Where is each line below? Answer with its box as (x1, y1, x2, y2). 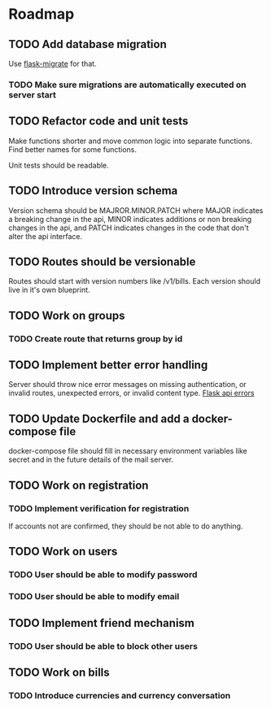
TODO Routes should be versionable (8, 254, 196, 268)
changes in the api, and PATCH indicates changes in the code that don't (8, 223, 249, 233)
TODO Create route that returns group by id (8, 333, 183, 344)
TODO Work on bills (8, 665, 110, 679)
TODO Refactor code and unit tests (8, 115, 189, 128)
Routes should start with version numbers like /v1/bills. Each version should (8, 276, 260, 286)
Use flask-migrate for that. (8, 59, 97, 68)
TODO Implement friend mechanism (8, 615, 195, 630)
